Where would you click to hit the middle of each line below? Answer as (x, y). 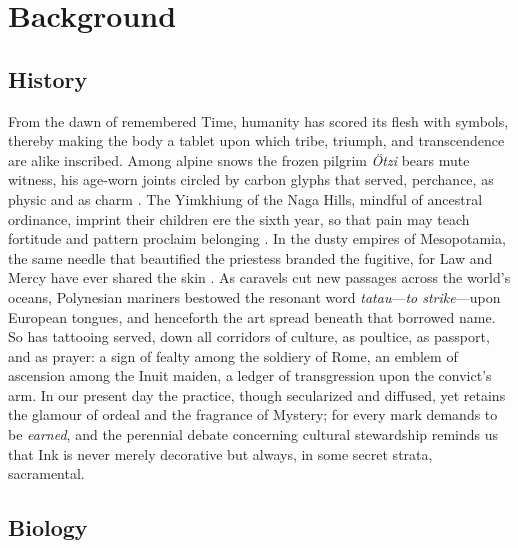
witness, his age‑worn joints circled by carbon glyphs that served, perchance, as (251, 179)
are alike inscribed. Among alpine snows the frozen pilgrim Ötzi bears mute (239, 159)
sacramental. (46, 473)
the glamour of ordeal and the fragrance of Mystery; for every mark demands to (253, 414)
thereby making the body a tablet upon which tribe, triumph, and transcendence (256, 140)
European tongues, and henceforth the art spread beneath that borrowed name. (252, 316)
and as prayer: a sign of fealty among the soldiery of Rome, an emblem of (233, 355)
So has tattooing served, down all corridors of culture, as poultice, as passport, (249, 336)
